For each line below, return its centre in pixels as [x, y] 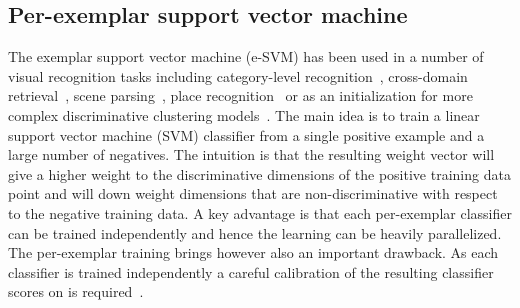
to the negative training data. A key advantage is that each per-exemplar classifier [260, 212]
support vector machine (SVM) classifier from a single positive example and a [246, 134]
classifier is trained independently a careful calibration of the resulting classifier [251, 271]
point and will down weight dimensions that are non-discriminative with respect [253, 193]
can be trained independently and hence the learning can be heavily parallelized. [255, 232]
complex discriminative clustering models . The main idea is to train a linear [244, 114]
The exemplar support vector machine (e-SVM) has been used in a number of [246, 56]
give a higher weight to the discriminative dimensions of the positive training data [259, 173]
